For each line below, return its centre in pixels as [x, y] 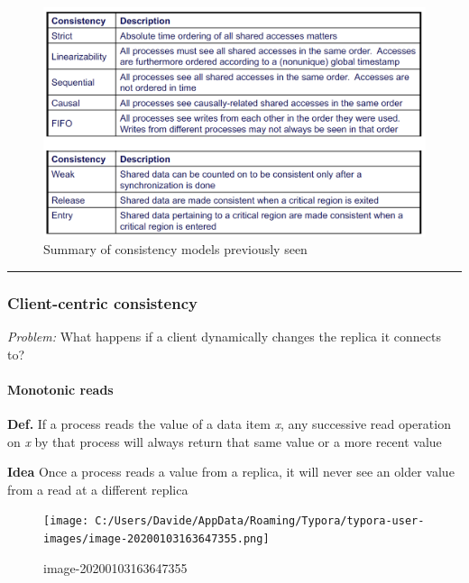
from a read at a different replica [98, 489]
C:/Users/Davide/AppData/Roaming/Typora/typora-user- [260, 521]
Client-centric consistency [102, 302]
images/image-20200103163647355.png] [156, 539]
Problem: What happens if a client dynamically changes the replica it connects [224, 337]
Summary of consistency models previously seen [175, 249]
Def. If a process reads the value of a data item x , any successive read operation [229, 424]
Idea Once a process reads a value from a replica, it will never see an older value [231, 472]
